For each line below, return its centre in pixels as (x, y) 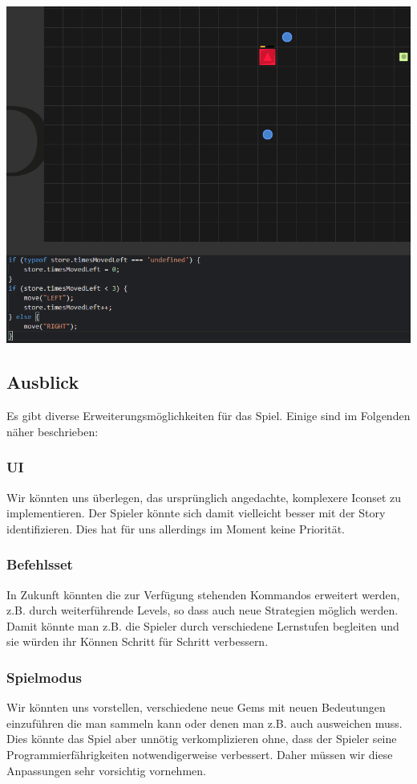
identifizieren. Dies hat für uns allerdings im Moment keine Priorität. (176, 528)
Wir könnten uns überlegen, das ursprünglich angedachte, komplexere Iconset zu (204, 497)
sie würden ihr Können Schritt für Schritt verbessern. (138, 641)
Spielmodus (44, 677)
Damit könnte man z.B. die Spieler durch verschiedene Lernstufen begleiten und (203, 625)
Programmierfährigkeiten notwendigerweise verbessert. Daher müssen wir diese (200, 754)
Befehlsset (40, 564)
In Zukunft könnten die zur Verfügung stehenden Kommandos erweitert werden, (203, 594)
